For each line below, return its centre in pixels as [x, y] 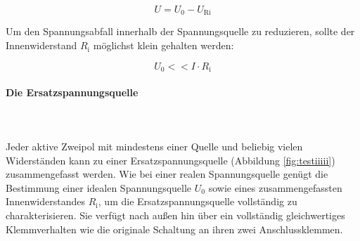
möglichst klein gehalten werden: [163, 45]
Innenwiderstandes [45, 201]
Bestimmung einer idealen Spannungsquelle [99, 187]
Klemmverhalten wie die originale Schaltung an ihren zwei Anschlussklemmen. [174, 229]
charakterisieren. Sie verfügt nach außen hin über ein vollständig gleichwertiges [175, 215]
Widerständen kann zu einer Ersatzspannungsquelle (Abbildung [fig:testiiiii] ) [171, 160]
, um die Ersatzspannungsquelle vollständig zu [198, 201]
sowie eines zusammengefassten [275, 187]
